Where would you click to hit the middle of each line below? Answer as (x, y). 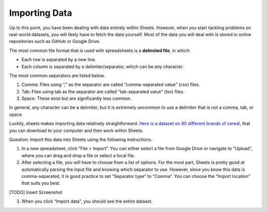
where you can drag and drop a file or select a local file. (78, 155)
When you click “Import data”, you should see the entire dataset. (87, 201)
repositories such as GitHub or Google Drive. (55, 42)
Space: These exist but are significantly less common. (77, 98)
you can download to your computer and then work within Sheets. (76, 130)
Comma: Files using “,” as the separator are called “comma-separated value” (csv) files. (111, 85)
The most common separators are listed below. (57, 75)
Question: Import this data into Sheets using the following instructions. (81, 140)
